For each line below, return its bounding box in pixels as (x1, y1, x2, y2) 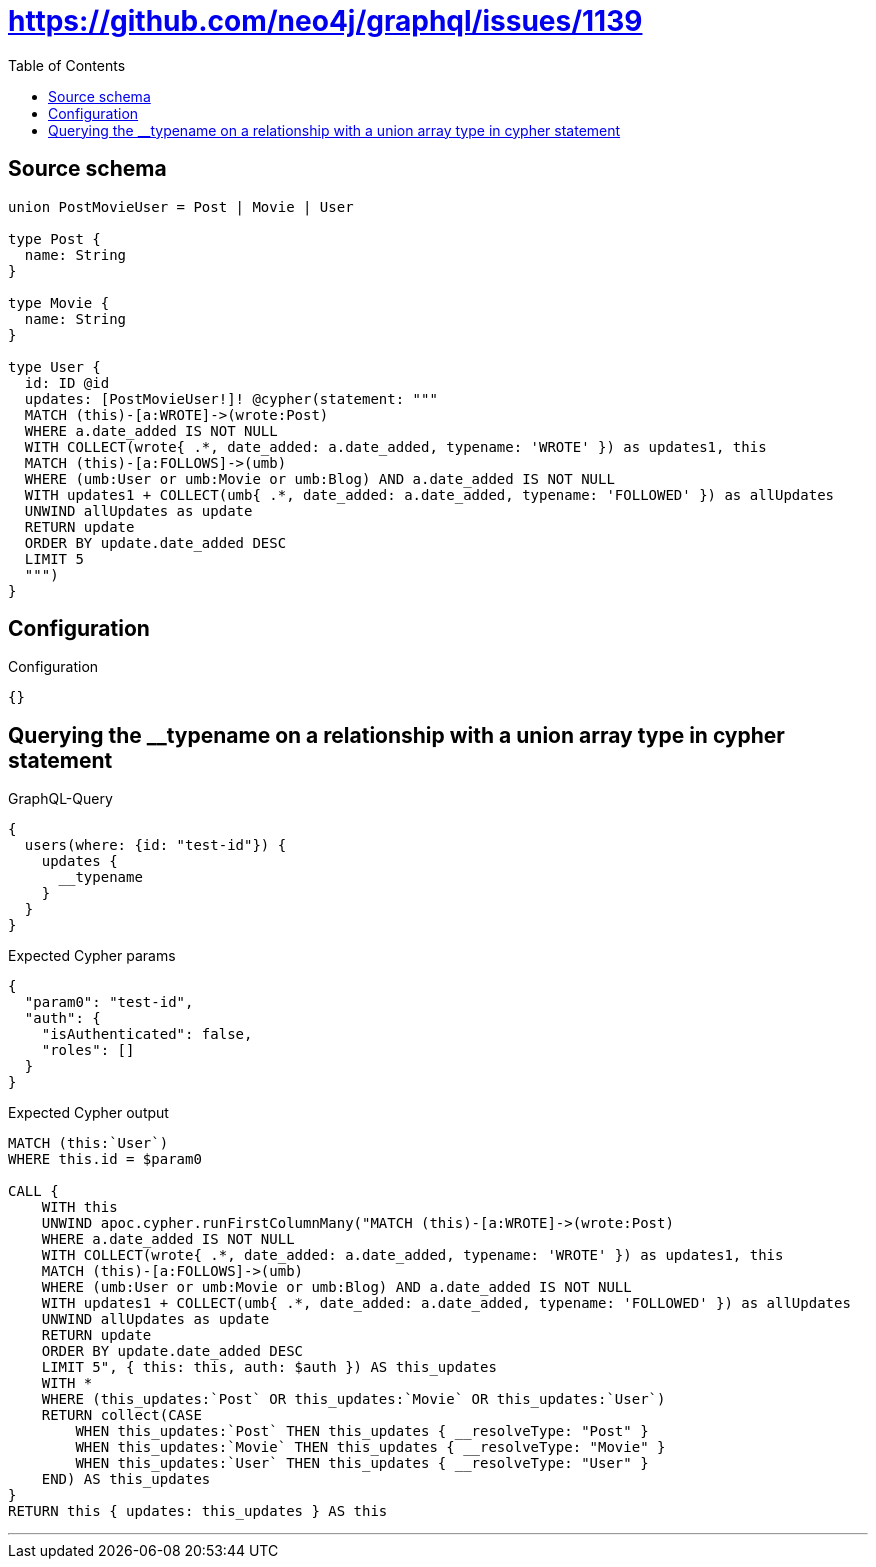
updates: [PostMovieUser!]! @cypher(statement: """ (24, 390, 438, 407)
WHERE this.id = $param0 (8, 1151, 202, 1168)
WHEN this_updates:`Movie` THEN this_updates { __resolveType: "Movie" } (75, 1439, 666, 1456)
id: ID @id (24, 374, 110, 391)
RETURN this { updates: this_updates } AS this (8, 1503, 388, 1520)
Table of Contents (8, 56, 126, 74)
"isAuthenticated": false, (41, 1026, 253, 1043)
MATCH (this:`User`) (8, 1135, 169, 1152)
